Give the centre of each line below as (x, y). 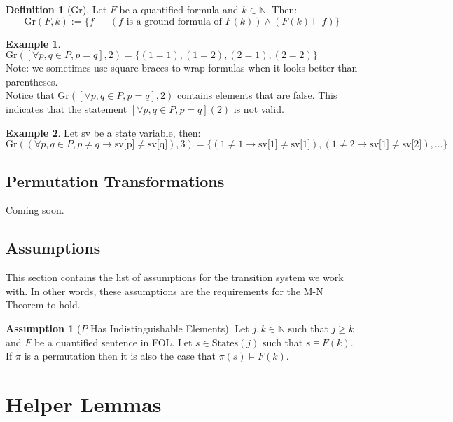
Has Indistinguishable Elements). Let (170, 328)
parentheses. (32, 81)
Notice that (30, 95)
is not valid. (259, 108)
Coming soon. (35, 210)
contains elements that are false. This (257, 95)
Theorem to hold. (43, 305)
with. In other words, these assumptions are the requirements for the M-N (165, 291)
